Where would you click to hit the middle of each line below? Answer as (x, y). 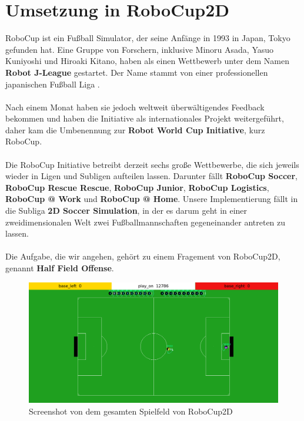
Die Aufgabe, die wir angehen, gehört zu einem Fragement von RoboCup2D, (143, 256)
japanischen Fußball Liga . (53, 84)
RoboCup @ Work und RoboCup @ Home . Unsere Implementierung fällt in (152, 199)
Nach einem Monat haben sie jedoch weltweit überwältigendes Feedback (135, 107)
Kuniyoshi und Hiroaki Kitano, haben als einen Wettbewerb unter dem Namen (147, 61)
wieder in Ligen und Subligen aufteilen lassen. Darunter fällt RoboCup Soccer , (151, 176)
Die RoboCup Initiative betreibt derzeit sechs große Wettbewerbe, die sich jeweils (152, 164)
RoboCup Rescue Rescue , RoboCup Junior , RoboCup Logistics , (137, 187)
